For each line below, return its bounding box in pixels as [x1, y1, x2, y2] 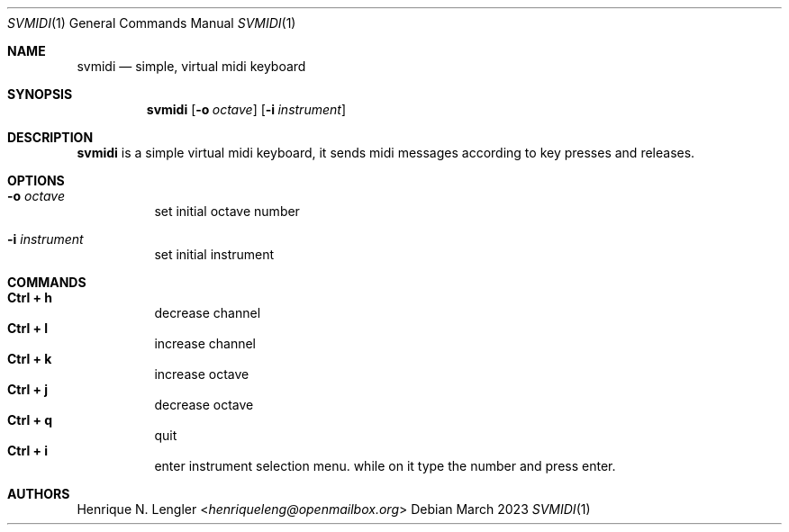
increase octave [154, 366, 249, 382]
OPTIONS [7, 173, 65, 188]
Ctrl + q [7, 412, 53, 428]
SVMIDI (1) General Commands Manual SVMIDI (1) [7, 15, 296, 31]
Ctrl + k [7, 351, 52, 366]
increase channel [154, 336, 256, 351]
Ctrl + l [7, 320, 49, 336]
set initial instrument [154, 247, 275, 262]
